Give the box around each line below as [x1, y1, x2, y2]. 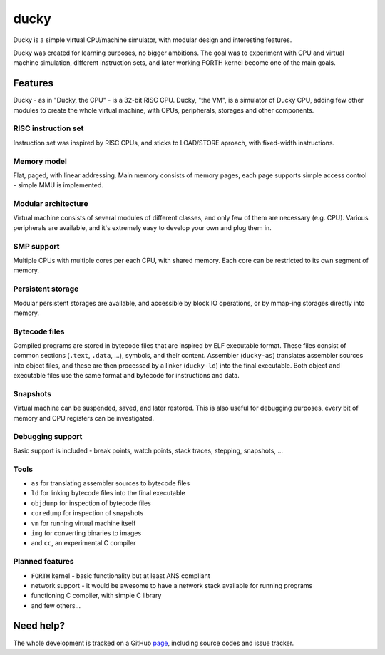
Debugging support [13, 431, 83, 441]
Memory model [13, 156, 68, 166]
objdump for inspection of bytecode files [31, 499, 151, 507]
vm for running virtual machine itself [31, 519, 136, 527]
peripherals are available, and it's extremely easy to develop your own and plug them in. [13, 223, 272, 232]
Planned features [13, 557, 74, 567]
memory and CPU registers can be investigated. [13, 413, 155, 422]
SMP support [13, 241, 60, 251]
